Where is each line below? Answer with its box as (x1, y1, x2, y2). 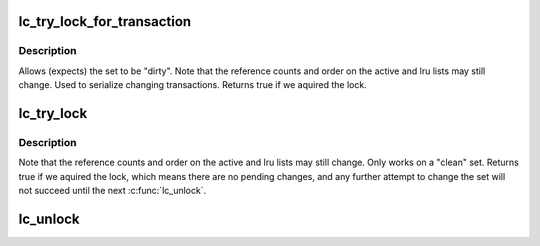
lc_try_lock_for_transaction (18, 13, 192, 30)
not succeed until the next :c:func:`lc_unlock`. (18, 185, 207, 197)
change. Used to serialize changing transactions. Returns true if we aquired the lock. (18, 79, 367, 91)
